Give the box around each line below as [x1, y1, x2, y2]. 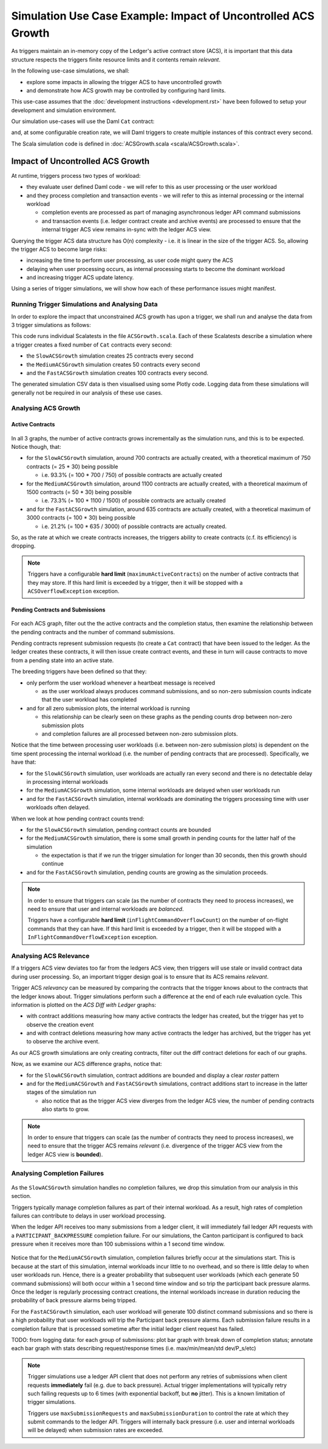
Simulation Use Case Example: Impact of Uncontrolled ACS [11, 9, 315, 23]
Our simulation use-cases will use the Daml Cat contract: [11, 118, 155, 125]
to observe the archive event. [26, 1038, 100, 1045]
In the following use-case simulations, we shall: [11, 67, 130, 74]
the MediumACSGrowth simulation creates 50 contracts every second [26, 361, 200, 368]
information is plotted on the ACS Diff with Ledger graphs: [11, 1001, 157, 1008]
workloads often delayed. [26, 804, 91, 811]
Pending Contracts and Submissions [11, 606, 106, 613]
